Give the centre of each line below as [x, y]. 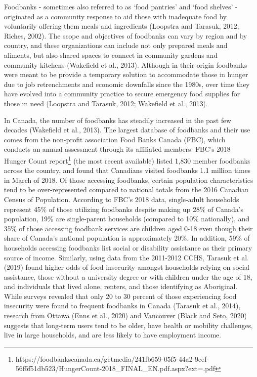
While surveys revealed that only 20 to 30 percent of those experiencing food [120, 296]
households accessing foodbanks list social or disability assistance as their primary [128, 247]
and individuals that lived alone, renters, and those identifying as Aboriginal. [121, 286]
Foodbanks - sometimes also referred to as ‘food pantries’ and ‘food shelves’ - [121, 6]
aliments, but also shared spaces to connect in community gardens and [111, 55]
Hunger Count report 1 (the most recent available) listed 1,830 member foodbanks [127, 160]
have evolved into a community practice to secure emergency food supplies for [122, 94]
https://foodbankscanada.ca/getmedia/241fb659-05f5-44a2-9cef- [112, 358]
